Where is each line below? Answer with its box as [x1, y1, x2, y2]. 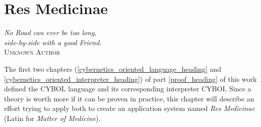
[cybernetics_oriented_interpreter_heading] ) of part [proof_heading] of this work [4, 73, 257, 84]
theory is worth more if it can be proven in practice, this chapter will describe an [4, 93, 254, 103]
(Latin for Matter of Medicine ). [4, 112, 101, 123]
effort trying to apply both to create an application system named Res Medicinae [4, 103, 255, 113]
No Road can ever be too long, [4, 27, 97, 38]
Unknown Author [4, 47, 60, 57]
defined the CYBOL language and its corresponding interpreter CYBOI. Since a [4, 83, 251, 94]
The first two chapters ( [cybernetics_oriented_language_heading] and [4, 63, 221, 74]
